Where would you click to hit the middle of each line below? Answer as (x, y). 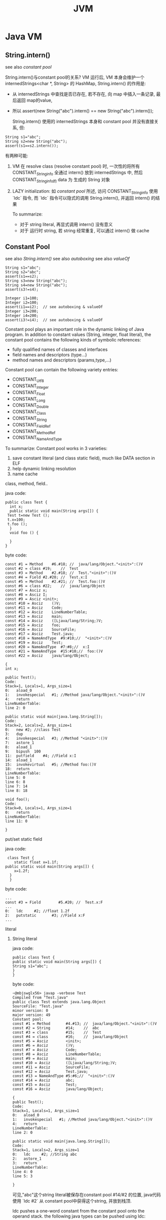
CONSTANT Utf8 (28, 380)
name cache (25, 474)
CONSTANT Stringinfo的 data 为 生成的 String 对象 (61, 180)
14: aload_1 (19, 760)
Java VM (24, 37)
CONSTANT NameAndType (37, 438)
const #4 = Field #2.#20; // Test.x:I (46, 577)
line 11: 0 (16, 821)
